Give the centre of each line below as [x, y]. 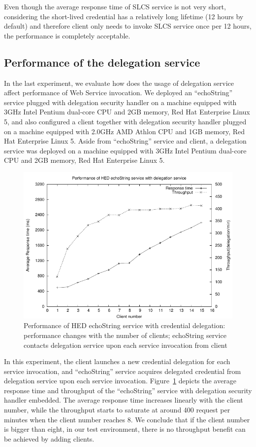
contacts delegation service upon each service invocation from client [126, 345]
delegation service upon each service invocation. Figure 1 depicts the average [120, 381]
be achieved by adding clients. [49, 438]
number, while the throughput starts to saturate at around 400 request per [117, 410]
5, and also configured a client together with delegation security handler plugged [125, 121]
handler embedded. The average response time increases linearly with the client [124, 400]
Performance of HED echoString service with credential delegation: [125, 325]
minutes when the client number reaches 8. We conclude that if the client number [127, 419]
